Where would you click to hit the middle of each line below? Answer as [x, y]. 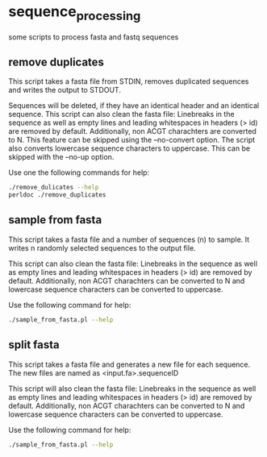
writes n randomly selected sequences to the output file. [102, 247]
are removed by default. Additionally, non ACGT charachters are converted [132, 131]
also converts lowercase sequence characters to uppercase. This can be [129, 148]
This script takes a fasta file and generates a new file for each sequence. [129, 364]
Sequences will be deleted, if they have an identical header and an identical [134, 106]
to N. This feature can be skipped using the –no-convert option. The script [132, 140]
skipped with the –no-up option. [61, 157]
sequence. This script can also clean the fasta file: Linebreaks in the [122, 114]
